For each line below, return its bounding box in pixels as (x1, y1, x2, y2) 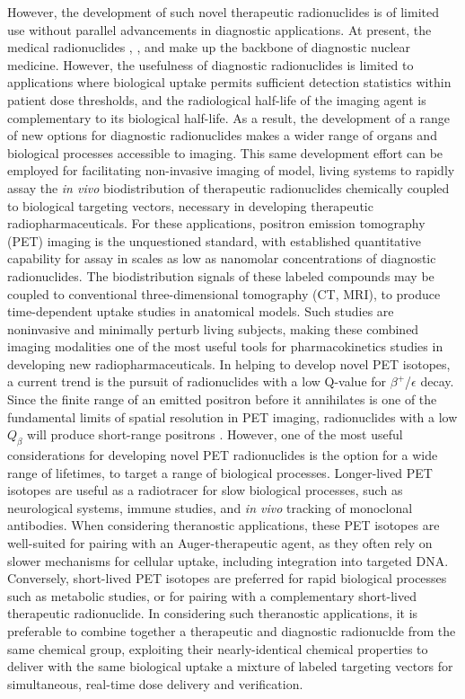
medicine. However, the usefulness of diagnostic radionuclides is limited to (7, 55, 414, 74)
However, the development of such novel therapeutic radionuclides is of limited (7, 3, 439, 21)
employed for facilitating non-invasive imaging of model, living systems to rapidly (7, 161, 455, 180)
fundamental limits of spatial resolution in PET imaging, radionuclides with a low (7, 407, 458, 426)
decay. (420, 372, 454, 391)
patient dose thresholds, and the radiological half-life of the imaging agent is (7, 90, 426, 109)
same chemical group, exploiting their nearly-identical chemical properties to (7, 639, 428, 658)
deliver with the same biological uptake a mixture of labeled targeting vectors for (7, 657, 453, 676)
